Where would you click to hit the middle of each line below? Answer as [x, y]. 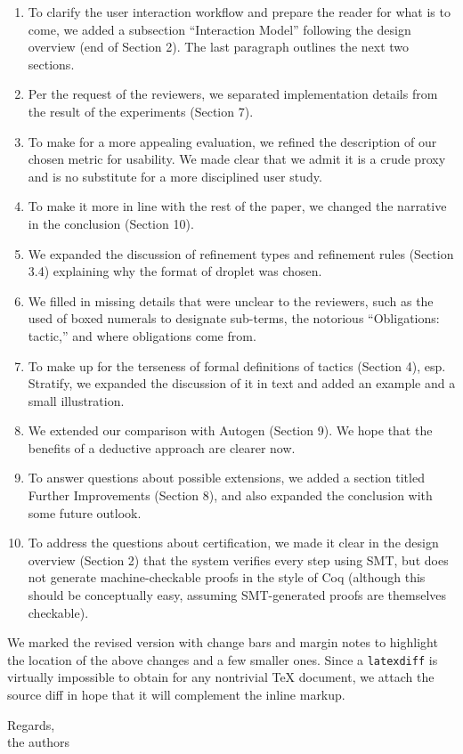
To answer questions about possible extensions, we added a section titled [226, 478]
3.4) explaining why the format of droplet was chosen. [175, 271]
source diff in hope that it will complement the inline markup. [176, 695]
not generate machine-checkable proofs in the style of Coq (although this [227, 577]
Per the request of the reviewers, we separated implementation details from [233, 94]
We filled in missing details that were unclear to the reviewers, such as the [231, 300]
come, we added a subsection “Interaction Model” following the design [219, 29]
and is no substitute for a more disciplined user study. [175, 176]
